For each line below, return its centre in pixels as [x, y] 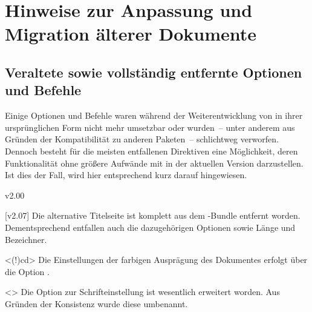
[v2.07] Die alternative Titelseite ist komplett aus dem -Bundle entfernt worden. [153, 215]
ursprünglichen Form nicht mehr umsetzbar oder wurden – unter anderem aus [150, 127]
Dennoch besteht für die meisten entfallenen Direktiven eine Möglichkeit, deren [151, 151]
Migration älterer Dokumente [131, 34]
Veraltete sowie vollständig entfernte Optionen [154, 72]
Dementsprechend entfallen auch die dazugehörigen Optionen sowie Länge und [150, 227]
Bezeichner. [26, 239]
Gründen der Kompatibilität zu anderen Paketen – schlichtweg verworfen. [142, 139]
